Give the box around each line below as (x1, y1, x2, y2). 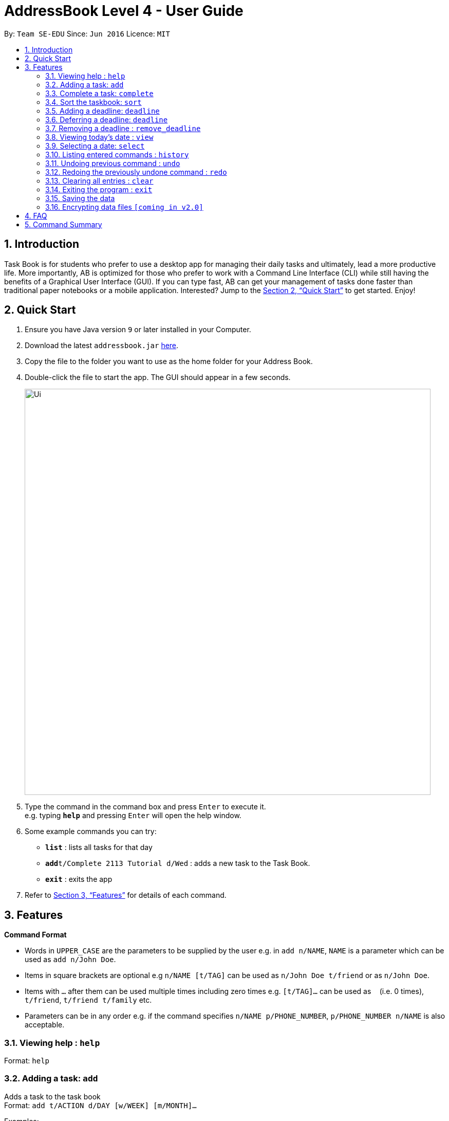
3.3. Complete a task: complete (45, 88, 154, 98)
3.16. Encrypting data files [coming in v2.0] (45, 202, 203, 211)
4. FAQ (25, 211, 47, 220)
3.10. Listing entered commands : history (45, 150, 189, 159)
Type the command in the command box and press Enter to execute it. (25, 802, 266, 811)
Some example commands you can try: (25, 827, 157, 836)
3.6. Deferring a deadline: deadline (45, 115, 168, 124)
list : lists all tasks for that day (45, 843, 153, 852)
